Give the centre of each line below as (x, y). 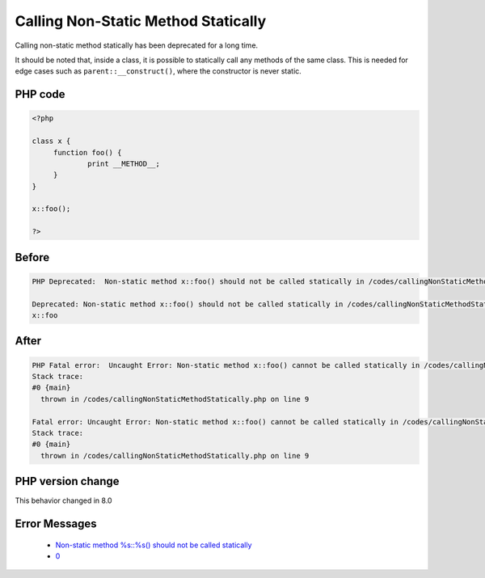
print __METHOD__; (124, 163)
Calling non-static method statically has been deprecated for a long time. (137, 45)
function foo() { (87, 152)
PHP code (40, 94)
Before (32, 257)
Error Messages (56, 524)
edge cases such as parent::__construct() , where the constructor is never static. (158, 71)
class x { (51, 141)
